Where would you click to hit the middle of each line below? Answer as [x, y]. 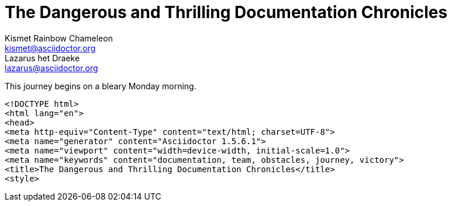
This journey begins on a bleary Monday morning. [101, 86]
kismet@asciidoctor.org [50, 48]
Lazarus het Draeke [42, 58]
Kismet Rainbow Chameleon [59, 38]
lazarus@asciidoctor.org [51, 68]
